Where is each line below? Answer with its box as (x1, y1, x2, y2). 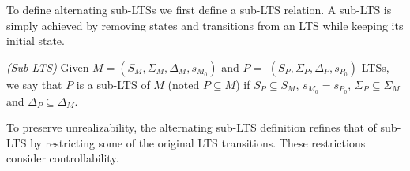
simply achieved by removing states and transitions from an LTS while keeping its (6, 17, 404, 33)
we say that (6, 76, 62, 92)
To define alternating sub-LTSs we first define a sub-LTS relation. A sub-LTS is (6, 2, 392, 17)
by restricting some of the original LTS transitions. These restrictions (30, 134, 366, 151)
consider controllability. (6, 150, 119, 166)
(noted (167, 76, 200, 92)
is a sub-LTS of (76, 76, 150, 92)
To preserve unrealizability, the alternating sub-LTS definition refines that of (6, 119, 377, 136)
